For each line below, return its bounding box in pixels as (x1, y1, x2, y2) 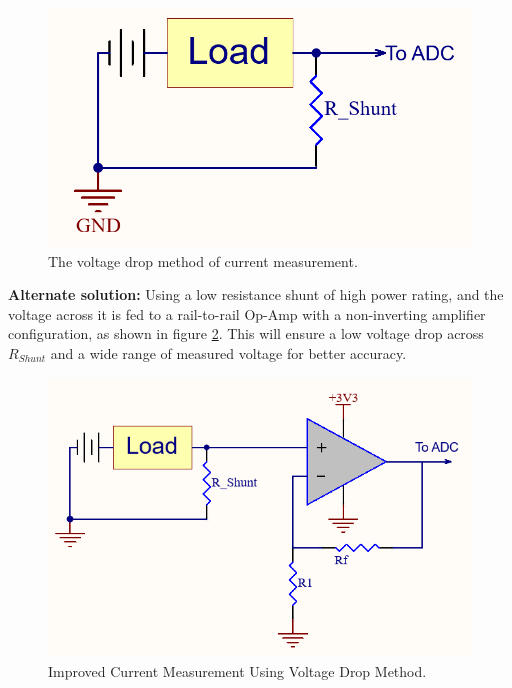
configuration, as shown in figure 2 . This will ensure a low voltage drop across (8, 323, 484, 344)
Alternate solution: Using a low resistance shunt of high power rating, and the (8, 284, 504, 305)
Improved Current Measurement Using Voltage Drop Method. (48, 660, 427, 681)
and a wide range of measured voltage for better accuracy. (50, 343, 407, 363)
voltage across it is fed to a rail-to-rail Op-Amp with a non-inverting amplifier (8, 303, 486, 324)
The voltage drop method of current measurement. (48, 250, 358, 271)
